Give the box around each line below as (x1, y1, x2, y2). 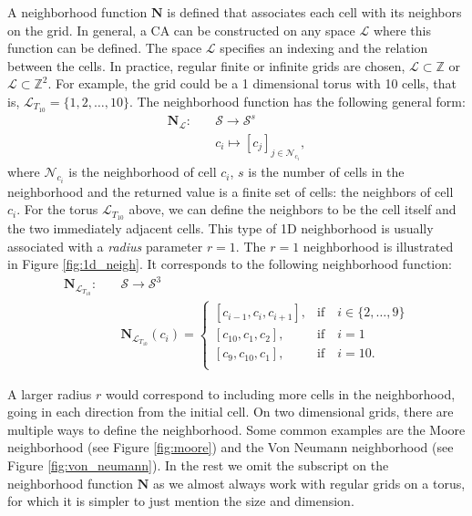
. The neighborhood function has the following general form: (128, 91, 466, 110)
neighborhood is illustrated (303, 236, 454, 255)
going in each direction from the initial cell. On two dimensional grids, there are (7, 402, 454, 421)
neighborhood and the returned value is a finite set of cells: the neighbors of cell (7, 181, 454, 201)
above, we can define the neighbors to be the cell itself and (128, 200, 457, 219)
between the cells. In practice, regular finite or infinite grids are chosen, (7, 56, 405, 75)
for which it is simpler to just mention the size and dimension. (7, 491, 354, 511)
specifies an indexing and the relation (220, 38, 428, 57)
